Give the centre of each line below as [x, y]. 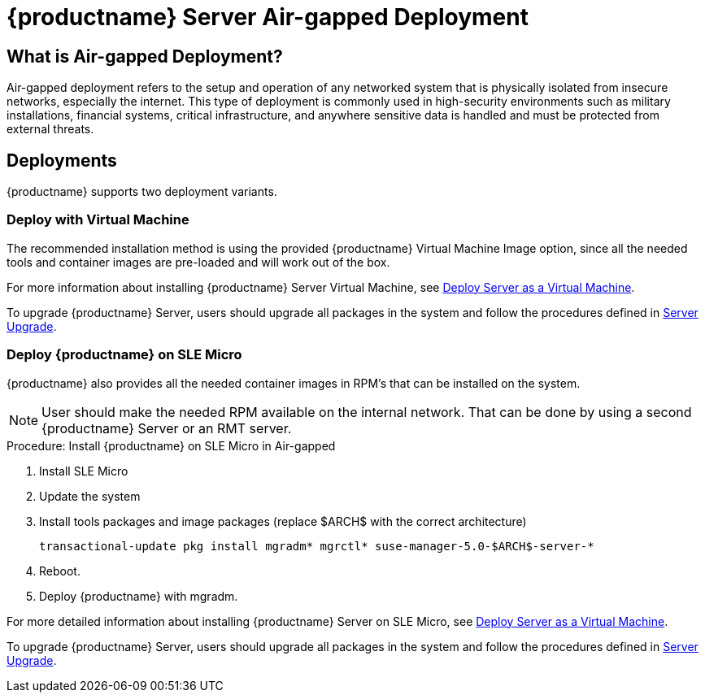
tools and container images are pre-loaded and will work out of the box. [198, 262]
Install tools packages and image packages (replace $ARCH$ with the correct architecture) [283, 521]
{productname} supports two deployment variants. [142, 192]
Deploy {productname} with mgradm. [139, 596]
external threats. [50, 129]
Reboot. [60, 571]
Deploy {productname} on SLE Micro [124, 355]
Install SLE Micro [84, 471]
